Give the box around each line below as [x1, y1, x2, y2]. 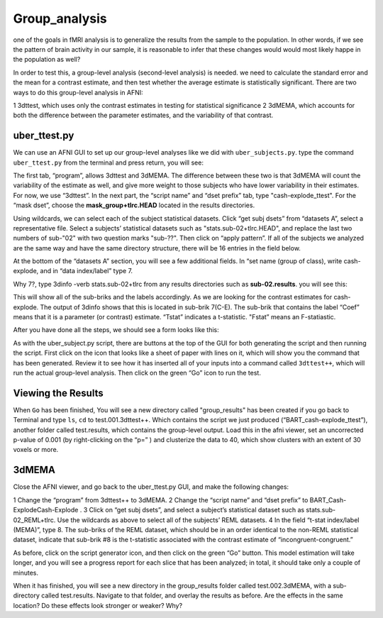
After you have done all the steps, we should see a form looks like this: [13, 326, 219, 334]
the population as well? [13, 55, 81, 64]
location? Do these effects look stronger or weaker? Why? [13, 601, 183, 609]
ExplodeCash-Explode [13, 506, 79, 514]
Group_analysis [13, 11, 107, 26]
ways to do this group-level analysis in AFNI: [13, 88, 143, 96]
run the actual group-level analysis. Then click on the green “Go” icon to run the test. [13, 369, 262, 377]
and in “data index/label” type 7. [40, 267, 133, 275]
